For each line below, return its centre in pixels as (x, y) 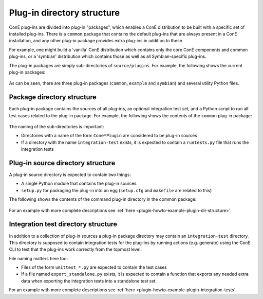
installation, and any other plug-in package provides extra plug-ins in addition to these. (96, 41)
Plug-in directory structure (65, 13)
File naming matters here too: (38, 258)
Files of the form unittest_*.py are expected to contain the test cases (94, 267)
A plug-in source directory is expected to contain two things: (70, 175)
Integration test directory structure (63, 224)
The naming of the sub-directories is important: (56, 126)
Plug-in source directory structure (62, 163)
